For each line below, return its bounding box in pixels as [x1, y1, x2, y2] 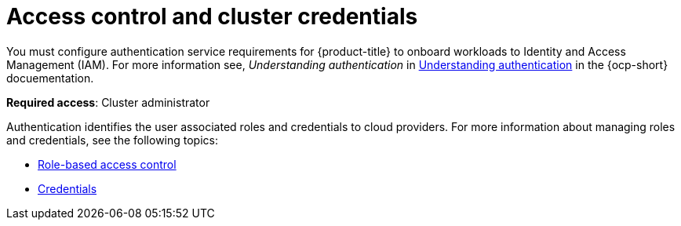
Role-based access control [38, 157, 177, 171]
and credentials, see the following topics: [6, 133, 218, 147]
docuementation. [6, 71, 94, 85]
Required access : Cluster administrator [6, 95, 210, 109]
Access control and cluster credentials [6, 3, 418, 30]
